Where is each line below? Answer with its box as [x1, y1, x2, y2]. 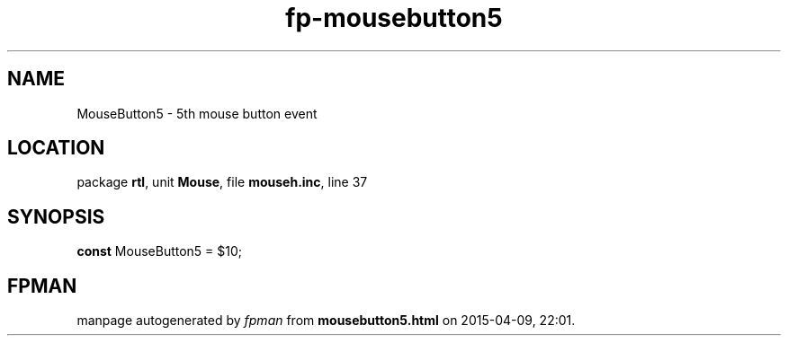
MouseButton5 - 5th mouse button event [76, 105, 318, 121]
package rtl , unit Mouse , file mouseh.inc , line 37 [76, 174, 368, 190]
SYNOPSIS [7, 205, 105, 228]
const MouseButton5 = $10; [76, 243, 243, 259]
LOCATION [7, 136, 105, 160]
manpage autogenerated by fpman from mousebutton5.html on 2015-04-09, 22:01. [76, 312, 576, 329]
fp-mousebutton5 [285, 3, 503, 33]
